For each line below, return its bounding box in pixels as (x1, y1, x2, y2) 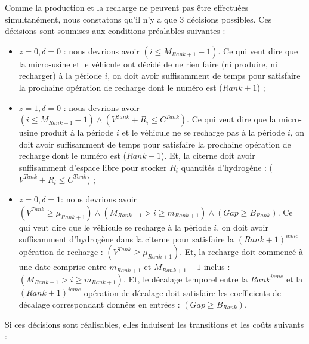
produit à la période (40, 126, 114, 139)
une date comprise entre (18, 260, 107, 273)
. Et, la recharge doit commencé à (180, 245, 303, 258)
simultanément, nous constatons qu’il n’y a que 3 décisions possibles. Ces (5, 13, 272, 25)
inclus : (203, 260, 230, 273)
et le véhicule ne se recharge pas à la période (122, 126, 285, 139)
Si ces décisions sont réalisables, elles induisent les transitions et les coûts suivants (5, 318, 304, 330)
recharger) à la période (18, 69, 102, 82)
